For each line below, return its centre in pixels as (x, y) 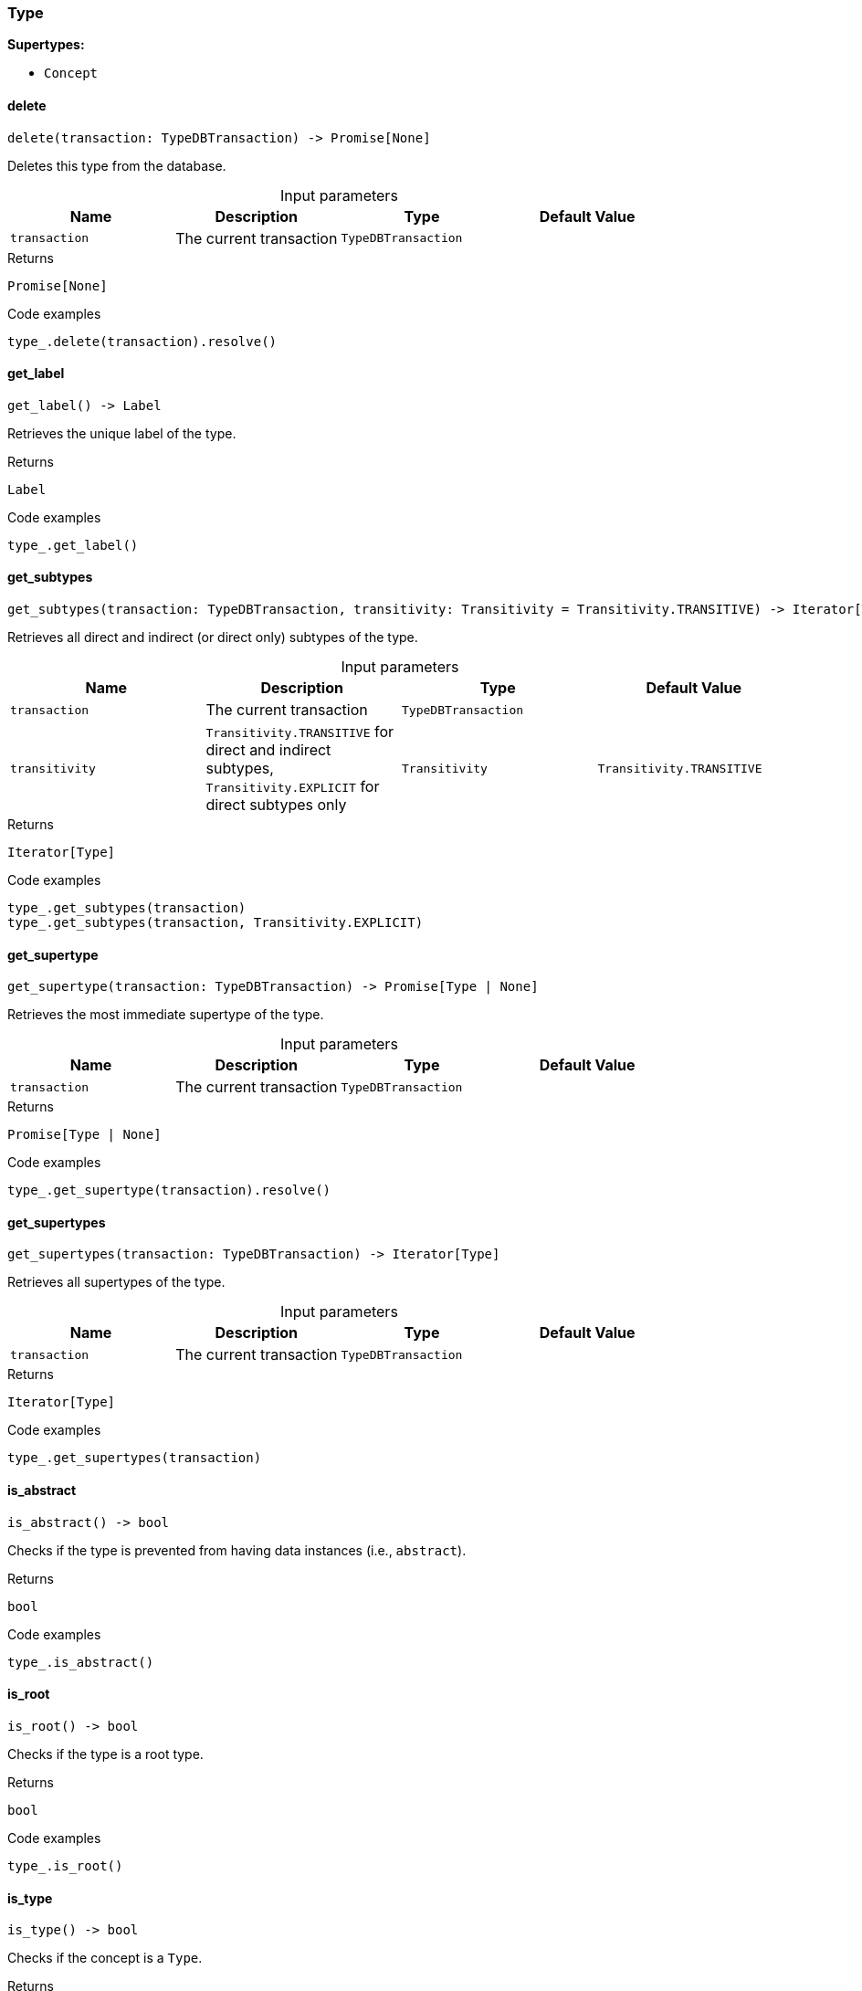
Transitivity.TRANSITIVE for (300, 732)
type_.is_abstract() (81, 1662)
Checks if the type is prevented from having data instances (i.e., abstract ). (237, 1550)
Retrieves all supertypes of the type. (116, 1282)
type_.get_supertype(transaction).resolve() (169, 1190)
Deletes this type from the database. (117, 165)
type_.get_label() (73, 545)
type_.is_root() (65, 1865)
